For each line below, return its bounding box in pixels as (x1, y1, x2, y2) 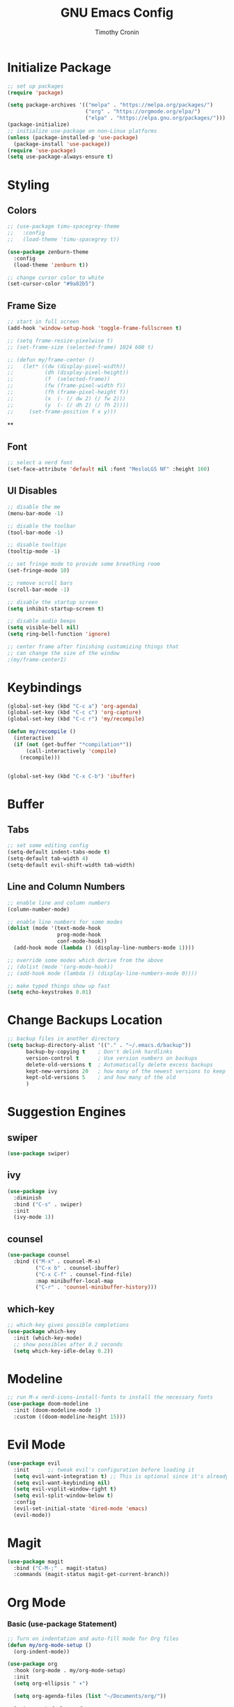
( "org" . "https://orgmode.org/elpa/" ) (84, 108, 201, 116)
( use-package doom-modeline (7, 1401, 89, 1408)
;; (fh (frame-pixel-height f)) (7, 388, 130, 395)
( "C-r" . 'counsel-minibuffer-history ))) (35, 1284, 157, 1291)
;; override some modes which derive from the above (7, 957, 164, 963)
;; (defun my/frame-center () (7, 356, 95, 363)
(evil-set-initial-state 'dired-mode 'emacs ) (13, 1505, 148, 1512)
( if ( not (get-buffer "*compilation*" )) (13, 741, 132, 748)
